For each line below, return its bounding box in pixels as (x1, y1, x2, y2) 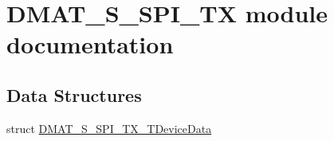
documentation (6, 28, 174, 61)
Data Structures (6, 82, 142, 107)
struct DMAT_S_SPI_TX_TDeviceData (6, 119, 212, 136)
